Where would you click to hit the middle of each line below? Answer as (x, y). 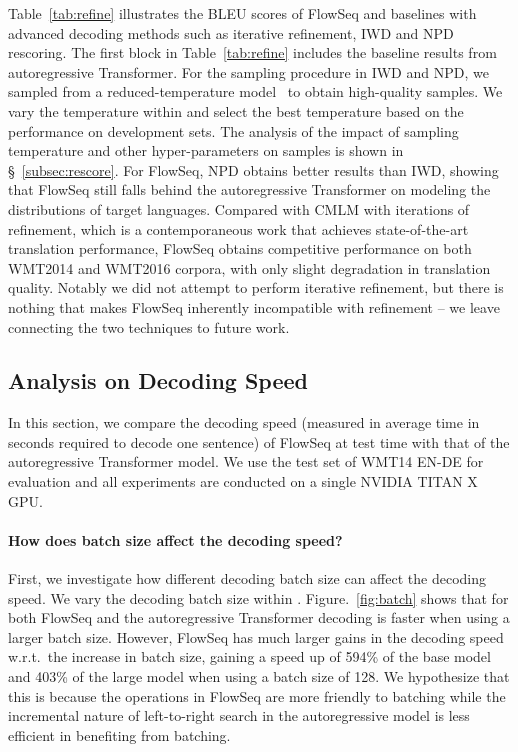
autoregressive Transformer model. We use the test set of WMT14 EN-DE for (246, 461)
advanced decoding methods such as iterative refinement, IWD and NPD (231, 32)
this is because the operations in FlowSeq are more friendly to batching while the (257, 695)
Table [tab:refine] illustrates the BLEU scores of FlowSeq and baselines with (242, 13)
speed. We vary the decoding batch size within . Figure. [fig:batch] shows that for (258, 597)
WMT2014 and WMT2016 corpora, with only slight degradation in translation (249, 267)
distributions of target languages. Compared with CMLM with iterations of (239, 208)
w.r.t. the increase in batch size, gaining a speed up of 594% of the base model (249, 656)
